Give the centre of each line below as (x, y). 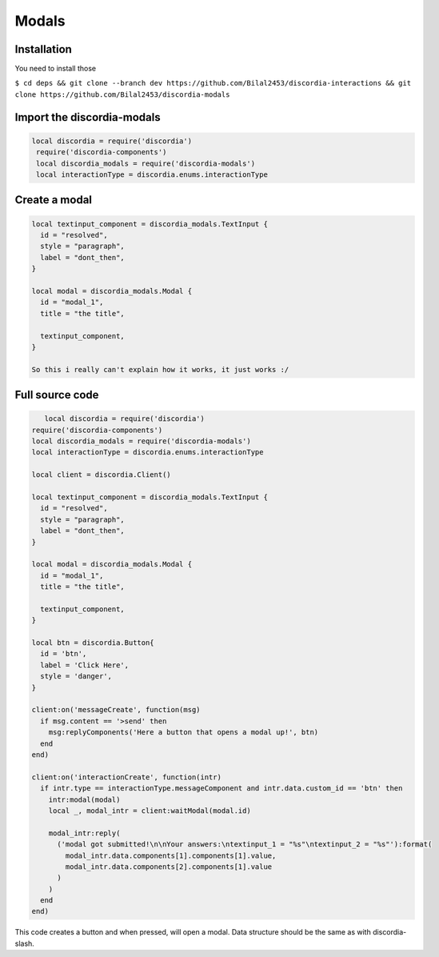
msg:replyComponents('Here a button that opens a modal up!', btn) (184, 733)
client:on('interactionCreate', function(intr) (126, 777)
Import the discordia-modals (88, 117)
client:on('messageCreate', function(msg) (116, 710)
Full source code (57, 395)
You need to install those (56, 69)
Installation (43, 49)
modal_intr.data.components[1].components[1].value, (171, 855)
